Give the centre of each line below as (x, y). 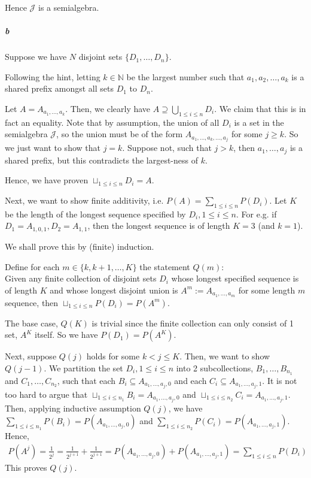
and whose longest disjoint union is (114, 290)
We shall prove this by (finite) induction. (80, 246)
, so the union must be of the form (120, 134)
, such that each (86, 380)
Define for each (32, 266)
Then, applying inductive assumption (73, 408)
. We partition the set (83, 367)
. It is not (280, 380)
